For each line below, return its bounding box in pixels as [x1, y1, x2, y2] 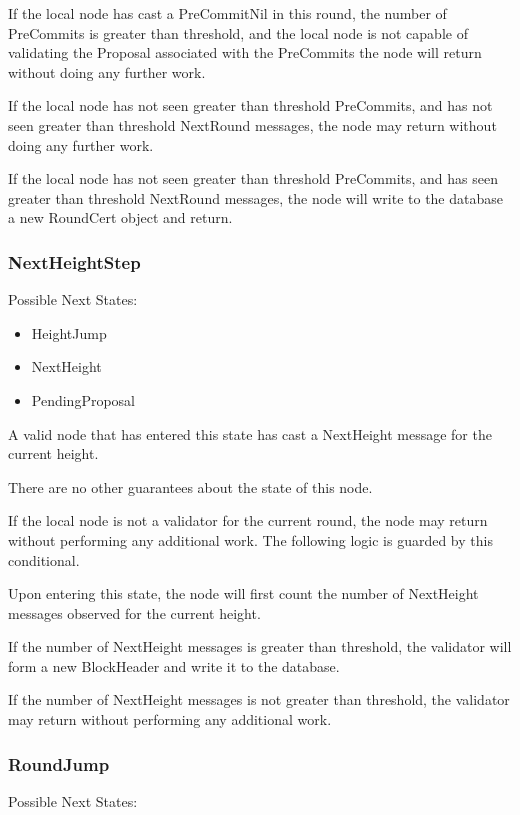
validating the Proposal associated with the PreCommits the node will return [8, 42, 482, 63]
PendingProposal [31, 389, 136, 410]
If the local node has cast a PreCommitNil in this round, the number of [8, 3, 447, 23]
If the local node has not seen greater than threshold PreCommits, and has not [8, 95, 493, 116]
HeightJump [31, 322, 107, 343]
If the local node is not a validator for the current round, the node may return [8, 510, 488, 531]
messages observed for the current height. [8, 602, 261, 623]
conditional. [8, 549, 80, 570]
